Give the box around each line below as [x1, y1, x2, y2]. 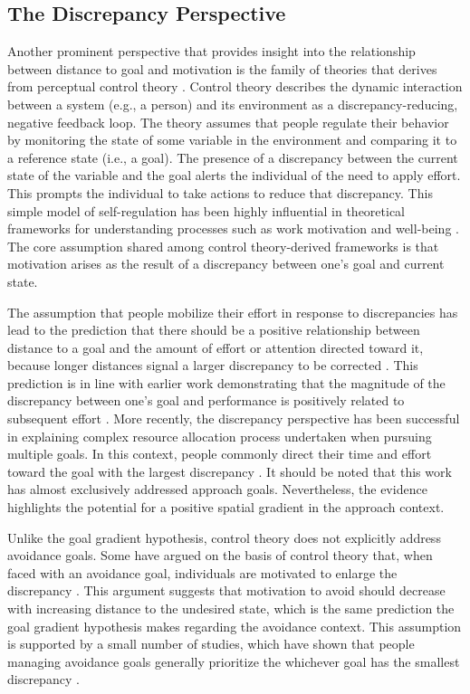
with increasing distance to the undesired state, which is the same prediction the [7, 599, 455, 618]
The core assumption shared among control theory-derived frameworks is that [7, 236, 439, 255]
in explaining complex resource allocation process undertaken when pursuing [7, 426, 432, 445]
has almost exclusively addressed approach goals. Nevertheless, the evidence [7, 480, 427, 499]
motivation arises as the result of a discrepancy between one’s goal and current [7, 254, 445, 273]
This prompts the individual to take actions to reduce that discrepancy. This [7, 183, 433, 202]
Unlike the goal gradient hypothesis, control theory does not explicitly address [7, 528, 441, 547]
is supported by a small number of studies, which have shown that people [7, 634, 415, 653]
